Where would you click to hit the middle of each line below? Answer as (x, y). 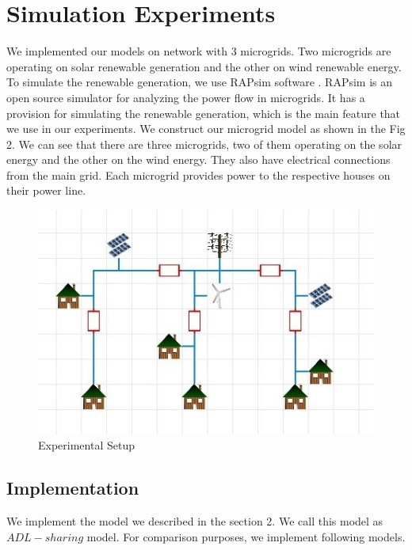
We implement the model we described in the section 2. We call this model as (195, 521)
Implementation (73, 488)
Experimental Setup (86, 445)
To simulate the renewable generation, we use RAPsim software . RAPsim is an (200, 82)
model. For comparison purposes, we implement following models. (246, 536)
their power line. (46, 190)
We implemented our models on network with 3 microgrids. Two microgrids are (199, 51)
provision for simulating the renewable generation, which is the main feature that (204, 113)
